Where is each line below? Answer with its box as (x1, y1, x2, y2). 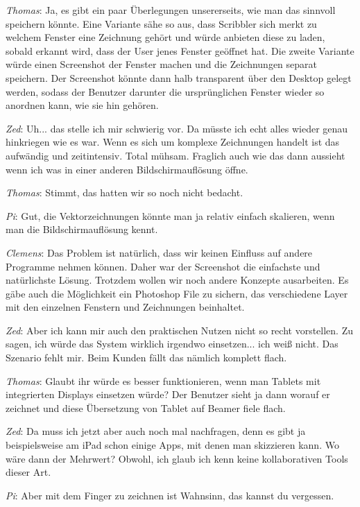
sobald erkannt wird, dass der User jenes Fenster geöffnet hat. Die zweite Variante (6, 43, 354, 58)
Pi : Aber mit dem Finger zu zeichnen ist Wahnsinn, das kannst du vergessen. (6, 488, 334, 502)
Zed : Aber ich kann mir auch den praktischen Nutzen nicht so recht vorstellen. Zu (6, 323, 353, 337)
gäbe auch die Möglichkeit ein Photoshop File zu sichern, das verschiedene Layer (6, 286, 348, 300)
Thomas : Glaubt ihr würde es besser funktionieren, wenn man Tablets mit (6, 373, 321, 388)
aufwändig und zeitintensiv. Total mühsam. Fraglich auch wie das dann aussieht (6, 148, 345, 162)
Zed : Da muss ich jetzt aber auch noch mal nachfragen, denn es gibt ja (6, 424, 306, 438)
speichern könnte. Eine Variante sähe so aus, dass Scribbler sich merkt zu (6, 16, 317, 31)
